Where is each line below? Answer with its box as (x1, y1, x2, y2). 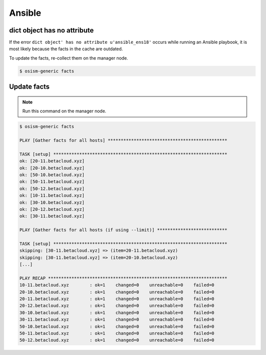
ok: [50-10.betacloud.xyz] (19, 172, 85, 177)
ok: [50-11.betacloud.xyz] (19, 179, 85, 185)
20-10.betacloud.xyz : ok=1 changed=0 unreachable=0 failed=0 (19, 289, 214, 295)
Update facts (9, 83, 50, 91)
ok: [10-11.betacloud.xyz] (19, 193, 85, 198)
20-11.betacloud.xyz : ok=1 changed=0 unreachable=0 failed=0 (19, 296, 214, 301)
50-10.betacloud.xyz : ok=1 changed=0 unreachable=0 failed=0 (19, 323, 214, 329)
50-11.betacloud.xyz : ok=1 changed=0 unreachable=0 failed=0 (19, 330, 214, 336)
